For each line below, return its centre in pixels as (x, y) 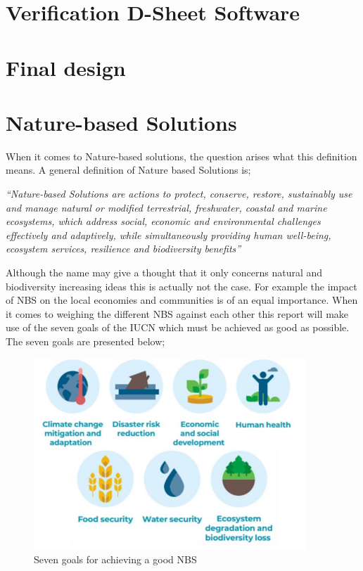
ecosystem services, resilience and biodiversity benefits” (123, 249)
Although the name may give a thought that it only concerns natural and (164, 272)
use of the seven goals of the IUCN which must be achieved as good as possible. (178, 327)
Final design (66, 67)
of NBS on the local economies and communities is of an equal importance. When (182, 300)
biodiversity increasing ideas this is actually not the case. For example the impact (181, 286)
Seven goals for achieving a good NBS (115, 559)
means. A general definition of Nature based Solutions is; (128, 170)
